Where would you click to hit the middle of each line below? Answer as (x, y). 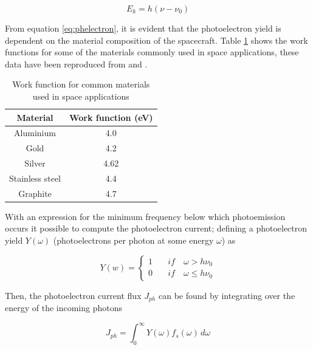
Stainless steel (35, 178)
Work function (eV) (111, 117)
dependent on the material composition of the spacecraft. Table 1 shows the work (156, 40)
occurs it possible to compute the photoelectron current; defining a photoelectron (156, 228)
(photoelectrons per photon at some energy (133, 240)
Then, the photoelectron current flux (73, 295)
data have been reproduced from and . (76, 63)
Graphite (35, 193)
